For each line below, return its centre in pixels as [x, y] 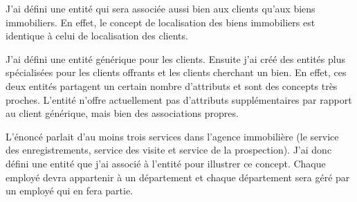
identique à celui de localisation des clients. [97, 36]
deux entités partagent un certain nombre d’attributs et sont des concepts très [172, 85]
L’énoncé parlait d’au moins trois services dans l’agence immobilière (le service [172, 136]
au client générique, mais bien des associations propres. [122, 113]
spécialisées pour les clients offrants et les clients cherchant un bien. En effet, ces [176, 72]
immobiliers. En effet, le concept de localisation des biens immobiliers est [161, 22]
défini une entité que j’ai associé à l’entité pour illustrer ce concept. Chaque [166, 163]
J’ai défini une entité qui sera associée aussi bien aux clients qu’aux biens [161, 8]
